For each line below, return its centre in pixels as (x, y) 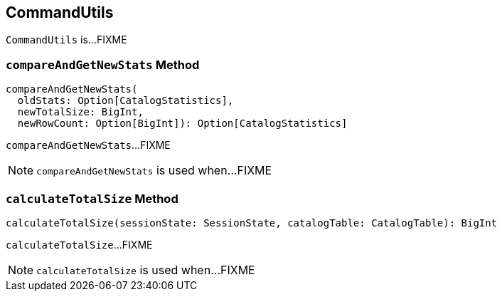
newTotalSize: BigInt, (80, 112)
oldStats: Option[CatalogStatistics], (125, 101)
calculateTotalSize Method (92, 198)
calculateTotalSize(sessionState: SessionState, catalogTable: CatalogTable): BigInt (252, 223)
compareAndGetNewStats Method (103, 64)
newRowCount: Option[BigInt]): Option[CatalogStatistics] (182, 124)
